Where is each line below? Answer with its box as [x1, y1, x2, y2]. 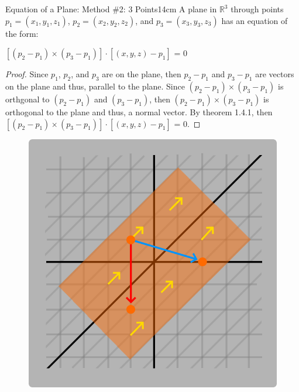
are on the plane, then [102, 68, 181, 80]
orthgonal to [5, 92, 50, 105]
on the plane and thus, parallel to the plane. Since [5, 80, 185, 92]
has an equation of [221, 14, 288, 26]
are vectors [255, 68, 294, 80]
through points [231, 3, 284, 15]
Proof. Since [5, 68, 49, 80]
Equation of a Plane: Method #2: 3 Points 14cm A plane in [5, 3, 217, 15]
